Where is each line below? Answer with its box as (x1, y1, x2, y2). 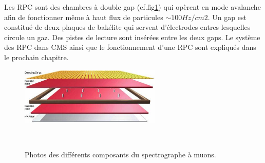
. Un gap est (207, 11, 247, 22)
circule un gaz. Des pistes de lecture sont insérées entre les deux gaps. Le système (4, 31, 260, 42)
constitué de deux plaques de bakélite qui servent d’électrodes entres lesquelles (4, 22, 251, 32)
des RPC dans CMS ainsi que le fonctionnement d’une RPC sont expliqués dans (4, 42, 256, 52)
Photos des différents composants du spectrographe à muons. (25, 149, 216, 159)
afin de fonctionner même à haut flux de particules (4, 11, 163, 22)
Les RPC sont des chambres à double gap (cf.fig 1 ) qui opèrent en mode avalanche (4, 2, 261, 12)
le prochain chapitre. (4, 51, 69, 62)
